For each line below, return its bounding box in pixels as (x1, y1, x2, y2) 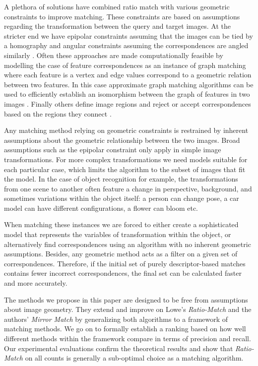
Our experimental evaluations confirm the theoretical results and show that (4, 343, 233, 353)
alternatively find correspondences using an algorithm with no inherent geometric (4, 239, 251, 249)
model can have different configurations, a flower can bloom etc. (4, 202, 198, 213)
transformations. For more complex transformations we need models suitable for (4, 154, 248, 164)
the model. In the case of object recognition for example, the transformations (4, 174, 238, 184)
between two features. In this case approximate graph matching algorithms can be (4, 79, 254, 89)
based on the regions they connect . (4, 108, 112, 119)
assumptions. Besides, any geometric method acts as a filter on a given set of (4, 248, 238, 259)
